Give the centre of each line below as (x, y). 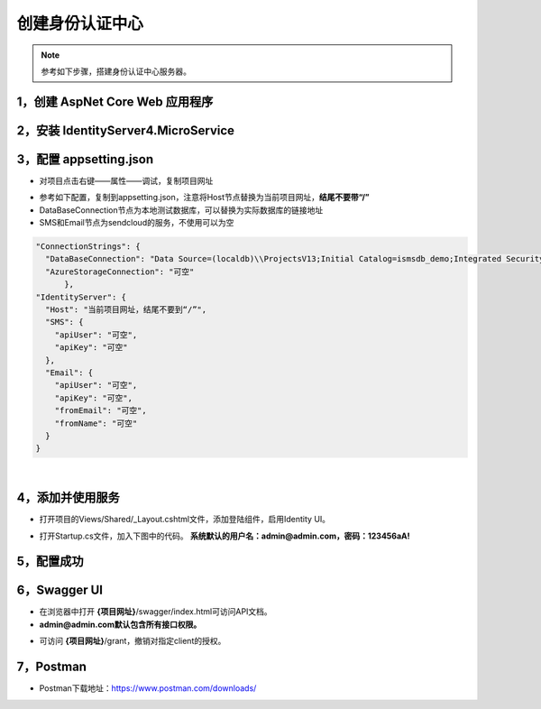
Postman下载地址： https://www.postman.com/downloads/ (148, 688)
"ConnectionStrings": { (88, 247)
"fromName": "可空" (96, 423)
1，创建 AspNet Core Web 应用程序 (115, 101)
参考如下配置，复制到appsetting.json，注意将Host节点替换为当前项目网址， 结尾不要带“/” (204, 198)
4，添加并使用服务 (69, 497)
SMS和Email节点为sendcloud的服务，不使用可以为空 (137, 223)
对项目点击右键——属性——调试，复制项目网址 (126, 180)
